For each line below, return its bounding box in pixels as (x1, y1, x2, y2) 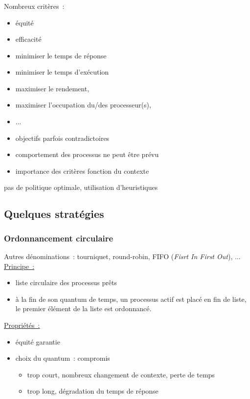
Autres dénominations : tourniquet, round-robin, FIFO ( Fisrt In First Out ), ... (4, 251, 241, 262)
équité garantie (15, 336, 60, 346)
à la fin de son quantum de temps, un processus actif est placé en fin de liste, (15, 293, 247, 304)
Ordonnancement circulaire (4, 232, 114, 244)
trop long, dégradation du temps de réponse (27, 386, 159, 396)
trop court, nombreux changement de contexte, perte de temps (27, 369, 215, 379)
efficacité (15, 34, 42, 44)
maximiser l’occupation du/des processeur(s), (15, 100, 151, 110)
